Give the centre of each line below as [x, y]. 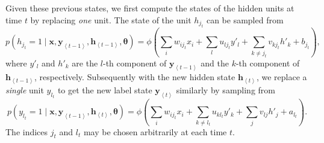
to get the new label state [105, 90]
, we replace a [282, 77]
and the [215, 63]
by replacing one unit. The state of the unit [111, 19]
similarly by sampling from [226, 90]
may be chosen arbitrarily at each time [155, 131]
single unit [25, 90]
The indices [27, 131]
